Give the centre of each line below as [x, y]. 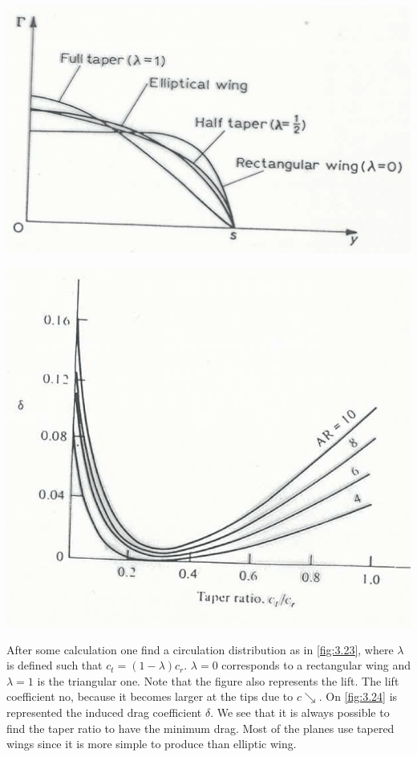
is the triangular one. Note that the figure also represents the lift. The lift [218, 680]
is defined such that [55, 665]
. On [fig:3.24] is [358, 696]
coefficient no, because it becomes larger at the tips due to [150, 696]
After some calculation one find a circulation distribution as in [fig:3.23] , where [200, 649]
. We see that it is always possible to [300, 712]
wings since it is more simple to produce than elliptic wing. [152, 744]
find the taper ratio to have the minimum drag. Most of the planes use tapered [200, 728]
